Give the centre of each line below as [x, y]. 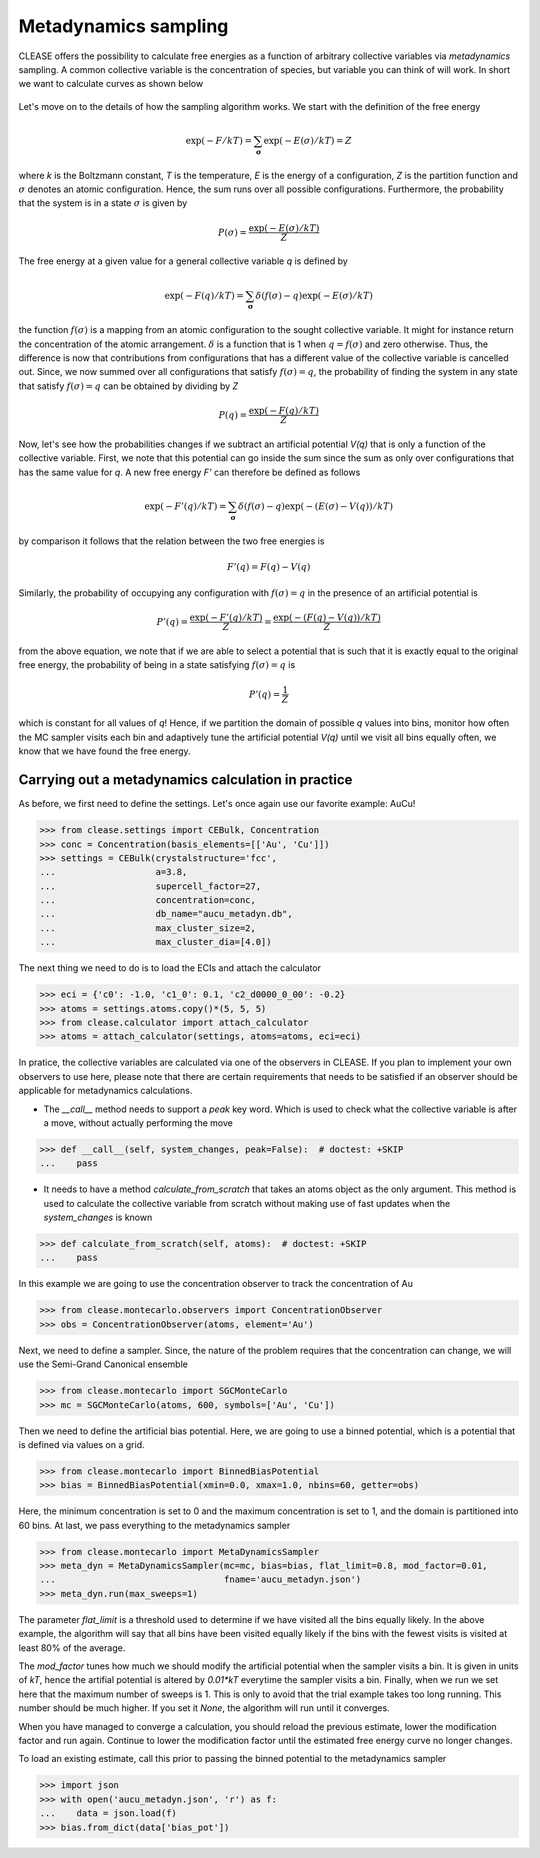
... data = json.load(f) [108, 1813]
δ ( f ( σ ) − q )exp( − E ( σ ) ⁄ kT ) [314, 295]
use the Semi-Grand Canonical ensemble [103, 1364]
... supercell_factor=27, [150, 886]
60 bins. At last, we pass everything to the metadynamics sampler [154, 1525]
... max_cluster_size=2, [148, 928]
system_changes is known [98, 1217]
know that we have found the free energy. [104, 751]
